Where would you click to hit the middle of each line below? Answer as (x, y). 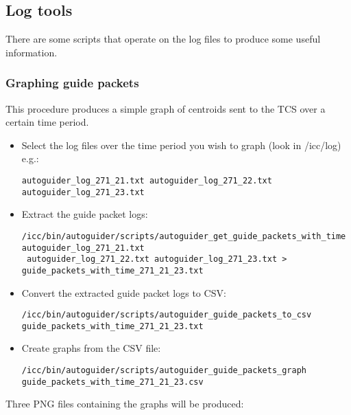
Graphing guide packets (72, 83)
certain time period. (47, 122)
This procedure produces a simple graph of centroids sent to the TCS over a (166, 108)
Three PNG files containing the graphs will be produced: (125, 404)
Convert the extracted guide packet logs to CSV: (124, 292)
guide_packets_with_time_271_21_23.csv (112, 382)
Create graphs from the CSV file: (91, 348)
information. (32, 52)
